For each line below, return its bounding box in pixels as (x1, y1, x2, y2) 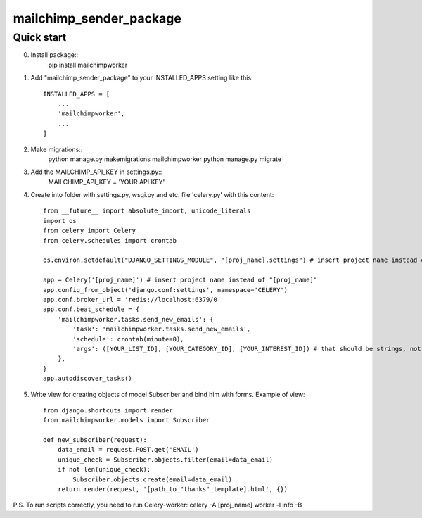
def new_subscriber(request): (43, 436, 148, 444)
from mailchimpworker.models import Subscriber (43, 416, 210, 424)
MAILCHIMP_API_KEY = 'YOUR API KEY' (48, 177, 165, 186)
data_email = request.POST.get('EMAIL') (57, 446, 200, 454)
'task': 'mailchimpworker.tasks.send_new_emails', (72, 325, 251, 334)
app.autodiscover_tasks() (43, 374, 133, 383)
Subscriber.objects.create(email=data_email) (72, 475, 232, 484)
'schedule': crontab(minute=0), (72, 335, 184, 343)
